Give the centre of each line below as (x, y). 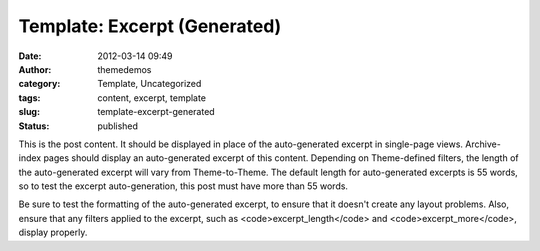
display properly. (53, 232)
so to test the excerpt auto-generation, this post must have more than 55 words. (183, 186)
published (118, 126)
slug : (29, 112)
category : (39, 84)
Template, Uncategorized (149, 84)
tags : (29, 97)
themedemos (124, 69)
